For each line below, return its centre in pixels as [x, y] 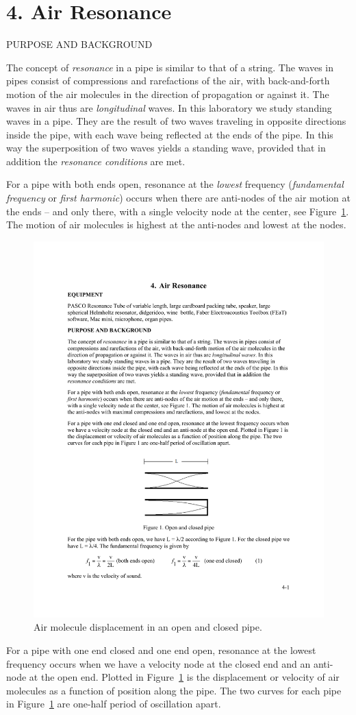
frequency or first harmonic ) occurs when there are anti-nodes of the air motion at [178, 198]
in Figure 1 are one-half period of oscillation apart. [114, 704]
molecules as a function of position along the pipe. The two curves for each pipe [174, 690]
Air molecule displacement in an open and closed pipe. [148, 627]
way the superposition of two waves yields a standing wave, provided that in [166, 148]
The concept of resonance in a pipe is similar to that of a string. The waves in [170, 67]
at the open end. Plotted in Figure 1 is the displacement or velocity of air [184, 677]
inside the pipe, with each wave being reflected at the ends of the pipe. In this [170, 134]
